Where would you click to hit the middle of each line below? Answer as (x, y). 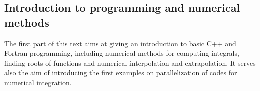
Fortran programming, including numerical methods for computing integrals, (122, 53)
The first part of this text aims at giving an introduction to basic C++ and (120, 43)
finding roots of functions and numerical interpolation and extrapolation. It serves (130, 63)
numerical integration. (38, 82)
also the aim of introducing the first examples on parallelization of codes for (121, 73)
